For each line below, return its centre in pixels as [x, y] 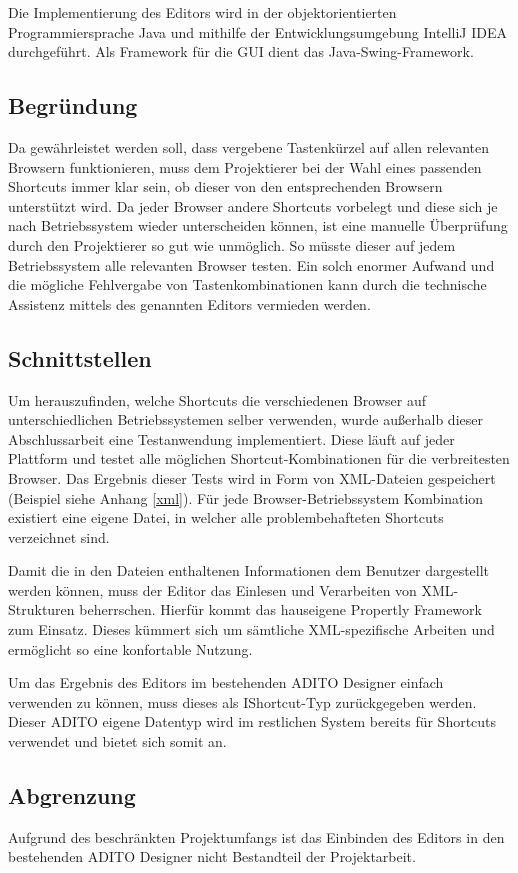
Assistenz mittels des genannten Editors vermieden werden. [189, 303]
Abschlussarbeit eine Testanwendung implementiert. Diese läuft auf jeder [231, 438]
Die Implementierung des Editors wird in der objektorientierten [202, 12]
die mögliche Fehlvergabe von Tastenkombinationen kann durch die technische [247, 284]
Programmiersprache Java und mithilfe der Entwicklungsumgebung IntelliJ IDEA [257, 31]
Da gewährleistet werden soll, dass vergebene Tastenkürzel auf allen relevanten [249, 146]
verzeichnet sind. [59, 536]
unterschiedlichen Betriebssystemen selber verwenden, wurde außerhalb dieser [245, 419]
